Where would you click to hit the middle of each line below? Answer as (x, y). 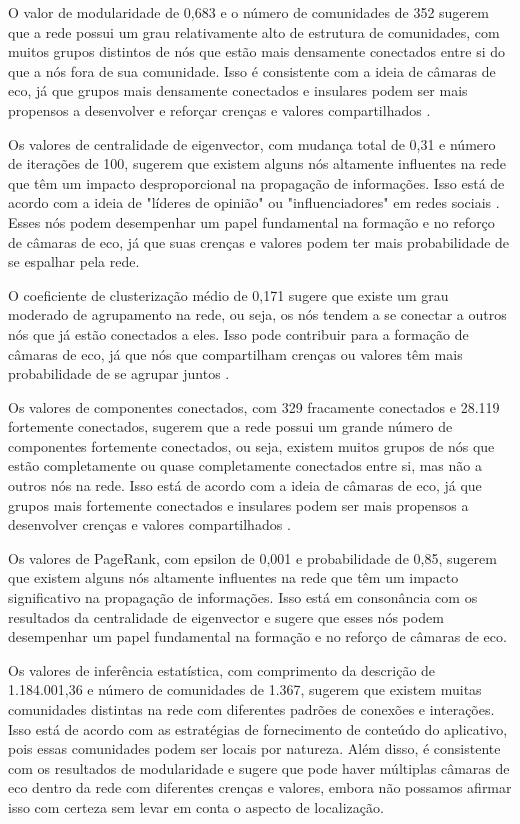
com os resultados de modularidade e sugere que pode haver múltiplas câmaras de (259, 767)
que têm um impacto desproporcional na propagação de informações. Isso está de (256, 182)
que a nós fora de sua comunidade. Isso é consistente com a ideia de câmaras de (252, 70)
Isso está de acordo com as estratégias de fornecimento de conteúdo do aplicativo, (258, 728)
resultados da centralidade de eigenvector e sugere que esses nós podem (226, 616)
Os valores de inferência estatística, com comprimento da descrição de (222, 669)
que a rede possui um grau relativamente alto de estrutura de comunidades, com (254, 31)
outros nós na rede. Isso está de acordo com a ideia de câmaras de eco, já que (245, 485)
